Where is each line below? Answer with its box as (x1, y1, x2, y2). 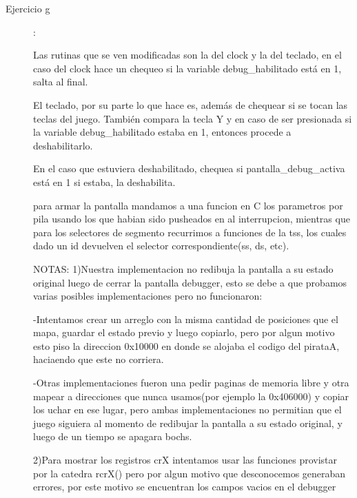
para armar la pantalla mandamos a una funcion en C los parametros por (33, 198, 343, 212)
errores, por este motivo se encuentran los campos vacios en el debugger (33, 479, 336, 494)
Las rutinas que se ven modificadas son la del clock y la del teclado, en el (33, 48, 342, 62)
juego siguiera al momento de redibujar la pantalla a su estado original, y (33, 415, 343, 430)
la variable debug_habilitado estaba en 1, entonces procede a (33, 125, 292, 139)
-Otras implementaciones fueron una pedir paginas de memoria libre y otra (33, 375, 349, 390)
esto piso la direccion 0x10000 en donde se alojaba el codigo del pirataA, (33, 338, 340, 353)
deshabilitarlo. (33, 138, 93, 152)
